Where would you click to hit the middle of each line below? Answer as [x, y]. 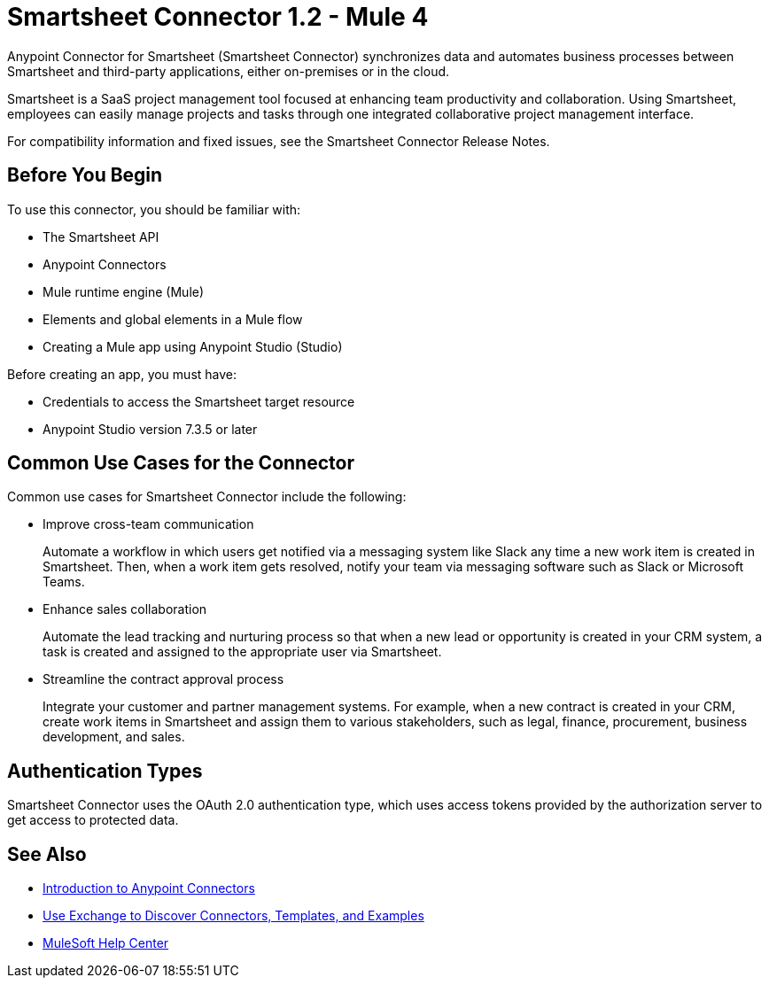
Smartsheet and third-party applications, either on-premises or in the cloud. [229, 71]
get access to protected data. [93, 820]
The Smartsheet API [101, 237]
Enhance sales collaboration [125, 609]
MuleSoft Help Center [106, 943]
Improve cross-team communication [148, 524]
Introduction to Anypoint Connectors [149, 888]
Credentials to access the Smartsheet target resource [199, 401]
